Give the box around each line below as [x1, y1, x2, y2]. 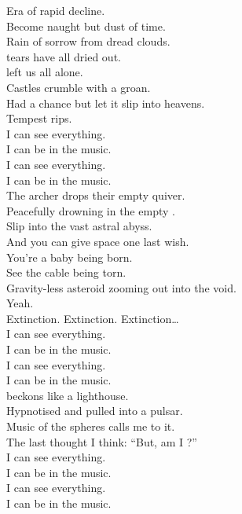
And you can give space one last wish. [6, 233, 189, 249]
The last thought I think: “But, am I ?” [6, 433, 197, 450]
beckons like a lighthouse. [6, 387, 129, 403]
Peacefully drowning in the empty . [6, 202, 175, 218]
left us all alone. [6, 64, 83, 80]
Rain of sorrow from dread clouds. [6, 33, 170, 50]
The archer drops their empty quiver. [6, 187, 185, 204]
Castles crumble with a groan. [6, 79, 151, 95]
